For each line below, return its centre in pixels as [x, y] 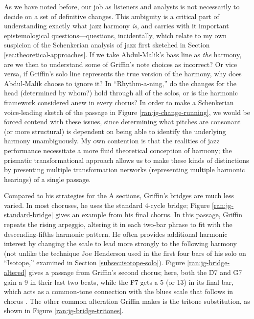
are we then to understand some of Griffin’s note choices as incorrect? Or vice [121, 64]
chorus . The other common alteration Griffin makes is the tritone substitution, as [127, 301]
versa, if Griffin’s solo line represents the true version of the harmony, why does [123, 74]
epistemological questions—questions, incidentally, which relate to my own [115, 35]
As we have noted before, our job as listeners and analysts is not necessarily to [122, 6]
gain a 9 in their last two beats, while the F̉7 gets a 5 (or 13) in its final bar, [119, 282]
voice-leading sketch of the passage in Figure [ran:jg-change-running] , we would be [127, 112]
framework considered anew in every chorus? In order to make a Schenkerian [119, 102]
